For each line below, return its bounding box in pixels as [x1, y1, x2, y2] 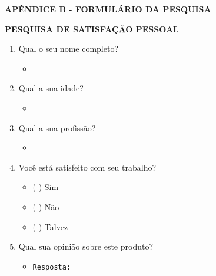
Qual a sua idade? [18, 82, 84, 94]
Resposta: [32, 262, 71, 271]
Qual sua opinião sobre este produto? [18, 240, 154, 252]
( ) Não [32, 200, 59, 212]
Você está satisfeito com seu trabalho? [18, 161, 157, 173]
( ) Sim [32, 181, 59, 193]
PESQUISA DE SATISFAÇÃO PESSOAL [5, 22, 179, 35]
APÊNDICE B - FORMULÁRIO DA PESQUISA [5, 3, 211, 15]
